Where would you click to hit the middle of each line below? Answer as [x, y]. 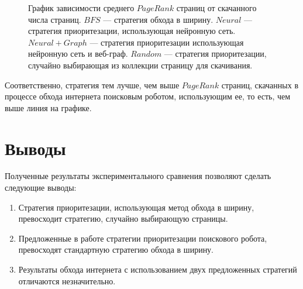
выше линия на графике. [48, 107]
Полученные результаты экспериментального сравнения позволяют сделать [138, 176]
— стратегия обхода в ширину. [158, 19]
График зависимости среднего [81, 8]
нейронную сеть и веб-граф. [78, 54]
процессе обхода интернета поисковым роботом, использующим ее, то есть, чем [148, 96]
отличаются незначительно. [67, 281]
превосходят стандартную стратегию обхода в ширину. [116, 250]
